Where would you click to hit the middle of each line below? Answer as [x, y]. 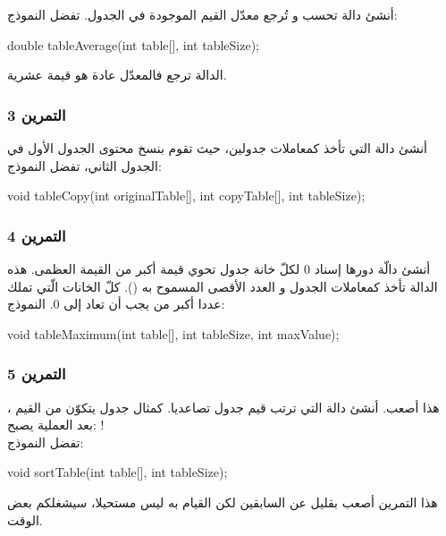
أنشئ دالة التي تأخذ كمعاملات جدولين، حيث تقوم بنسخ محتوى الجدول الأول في [217, 148]
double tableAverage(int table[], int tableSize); [134, 44]
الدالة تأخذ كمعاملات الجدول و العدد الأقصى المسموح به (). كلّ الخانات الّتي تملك [223, 286]
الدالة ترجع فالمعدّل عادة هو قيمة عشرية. [117, 75]
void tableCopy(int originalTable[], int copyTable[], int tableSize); [186, 196]
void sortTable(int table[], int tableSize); [118, 472]
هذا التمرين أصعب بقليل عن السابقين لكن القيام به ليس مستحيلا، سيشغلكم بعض [223, 502]
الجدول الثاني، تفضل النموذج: [84, 165]
